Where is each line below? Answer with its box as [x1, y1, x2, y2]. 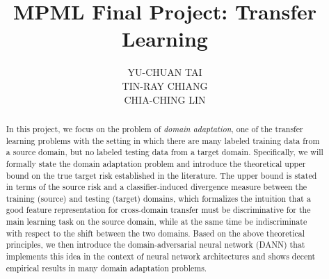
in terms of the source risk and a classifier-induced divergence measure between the [6, 181, 307, 193]
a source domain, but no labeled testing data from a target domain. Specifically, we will [6, 146, 323, 158]
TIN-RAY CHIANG [122, 78, 208, 93]
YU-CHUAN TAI [127, 65, 202, 79]
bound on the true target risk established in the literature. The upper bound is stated [6, 169, 317, 181]
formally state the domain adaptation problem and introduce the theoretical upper [6, 157, 306, 169]
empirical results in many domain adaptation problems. [6, 262, 207, 273]
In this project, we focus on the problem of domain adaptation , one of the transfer [6, 122, 303, 134]
